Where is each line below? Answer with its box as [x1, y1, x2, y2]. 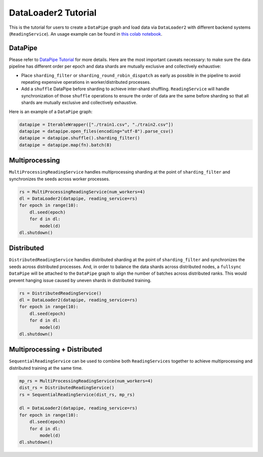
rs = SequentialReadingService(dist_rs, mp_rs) [19, 392, 135, 397]
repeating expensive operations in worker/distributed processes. [21, 79, 151, 85]
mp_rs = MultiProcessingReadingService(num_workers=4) [19, 378, 153, 383]
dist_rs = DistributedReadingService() [19, 385, 114, 391]
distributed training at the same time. [9, 365, 83, 371]
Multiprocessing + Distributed [9, 345, 102, 354]
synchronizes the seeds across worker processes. [9, 176, 110, 182]
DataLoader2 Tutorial [9, 7, 97, 18]
